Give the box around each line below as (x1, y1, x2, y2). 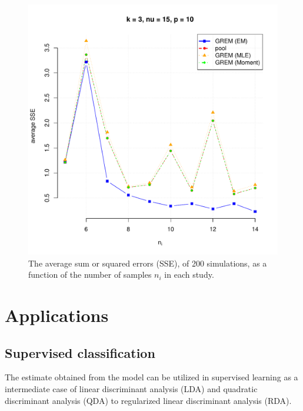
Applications (5, 303, 109, 327)
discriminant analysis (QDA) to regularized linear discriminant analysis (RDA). (5, 394, 292, 406)
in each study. (164, 268, 214, 281)
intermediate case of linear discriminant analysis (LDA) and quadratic (5, 382, 258, 394)
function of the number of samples (28, 268, 152, 281)
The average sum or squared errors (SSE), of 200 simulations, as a (28, 257, 267, 269)
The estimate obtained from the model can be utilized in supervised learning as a (5, 371, 298, 383)
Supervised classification (5, 343, 155, 361)
